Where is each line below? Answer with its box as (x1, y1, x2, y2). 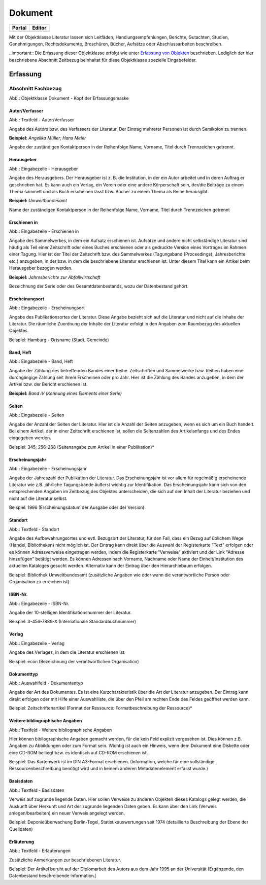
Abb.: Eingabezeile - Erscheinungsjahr (9, 466, 87, 472)
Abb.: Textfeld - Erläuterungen (9, 848, 71, 854)
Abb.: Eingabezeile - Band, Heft (9, 358, 73, 364)
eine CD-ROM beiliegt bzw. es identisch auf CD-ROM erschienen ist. (9, 749, 148, 755)
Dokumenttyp (9, 671, 38, 677)
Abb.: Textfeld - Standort (9, 526, 60, 532)
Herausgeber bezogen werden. (9, 265, 72, 271)
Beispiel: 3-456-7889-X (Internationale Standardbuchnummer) (9, 619, 136, 625)
